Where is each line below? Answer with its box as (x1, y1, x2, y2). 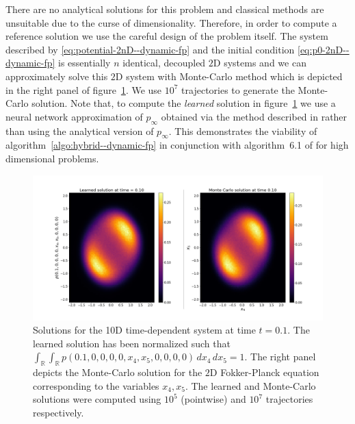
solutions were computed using (33, 392, 161, 406)
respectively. (33, 405, 84, 419)
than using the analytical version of (5, 123, 154, 138)
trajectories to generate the (181, 82, 295, 97)
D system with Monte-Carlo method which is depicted (115, 68, 343, 83)
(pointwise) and (181, 392, 246, 406)
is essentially (58, 55, 111, 70)
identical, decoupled (122, 55, 206, 70)
